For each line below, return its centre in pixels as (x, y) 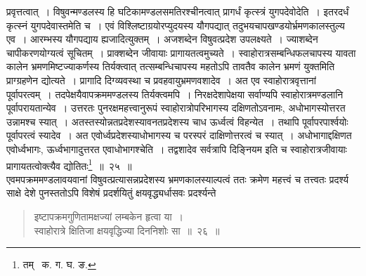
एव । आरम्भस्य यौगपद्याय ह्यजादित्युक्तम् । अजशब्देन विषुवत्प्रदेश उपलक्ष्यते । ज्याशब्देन (162, 39)
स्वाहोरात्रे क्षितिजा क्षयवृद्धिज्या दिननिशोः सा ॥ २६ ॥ (127, 230)
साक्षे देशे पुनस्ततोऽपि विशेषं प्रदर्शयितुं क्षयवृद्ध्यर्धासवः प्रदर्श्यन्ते (111, 193)
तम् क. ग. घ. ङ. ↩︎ (59, 264)
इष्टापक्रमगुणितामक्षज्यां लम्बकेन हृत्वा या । (109, 216)
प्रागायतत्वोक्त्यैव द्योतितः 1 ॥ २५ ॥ (69, 164)
